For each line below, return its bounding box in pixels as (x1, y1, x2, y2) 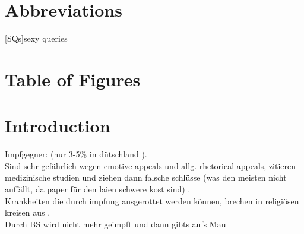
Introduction (5, 113, 110, 138)
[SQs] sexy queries (5, 32, 68, 45)
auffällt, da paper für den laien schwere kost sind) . (5, 183, 191, 195)
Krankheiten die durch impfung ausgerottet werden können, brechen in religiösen (5, 194, 299, 207)
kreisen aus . (5, 206, 50, 219)
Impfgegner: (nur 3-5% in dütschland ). (5, 148, 147, 160)
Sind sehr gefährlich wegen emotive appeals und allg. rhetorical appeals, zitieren (5, 159, 296, 172)
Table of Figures (5, 67, 141, 91)
